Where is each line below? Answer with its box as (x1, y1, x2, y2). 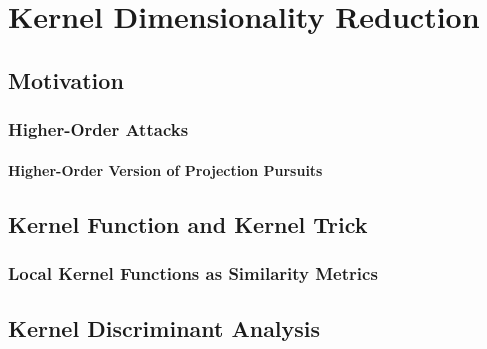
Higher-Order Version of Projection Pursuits (8, 159, 323, 180)
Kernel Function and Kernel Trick (8, 208, 368, 239)
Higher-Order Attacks (8, 117, 189, 142)
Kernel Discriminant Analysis (8, 313, 321, 344)
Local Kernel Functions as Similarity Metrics (8, 260, 378, 285)
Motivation (8, 64, 124, 95)
